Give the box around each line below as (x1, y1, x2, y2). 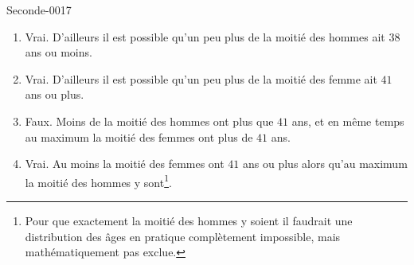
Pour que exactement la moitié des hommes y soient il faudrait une (25, 212, 353, 228)
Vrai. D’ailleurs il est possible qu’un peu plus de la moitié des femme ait (25, 70, 377, 87)
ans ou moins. (25, 44, 92, 60)
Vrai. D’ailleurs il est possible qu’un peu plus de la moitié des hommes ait (25, 28, 385, 45)
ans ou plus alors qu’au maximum (243, 155, 408, 172)
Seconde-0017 (6, 2, 72, 18)
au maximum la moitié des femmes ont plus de (25, 128, 253, 145)
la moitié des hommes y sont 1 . (25, 171, 172, 190)
